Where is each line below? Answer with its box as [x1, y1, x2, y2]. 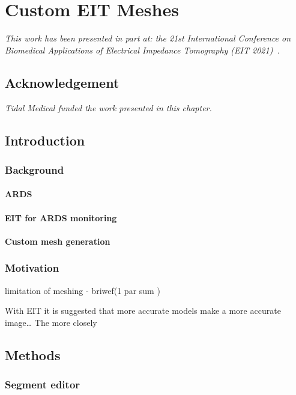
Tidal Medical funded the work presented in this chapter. [5, 101, 212, 114]
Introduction [5, 130, 85, 149]
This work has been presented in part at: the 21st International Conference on [5, 32, 291, 44]
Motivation [5, 260, 59, 275]
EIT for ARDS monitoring [5, 211, 117, 224]
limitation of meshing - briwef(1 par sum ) [5, 284, 160, 296]
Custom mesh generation [5, 234, 110, 247]
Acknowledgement [5, 73, 119, 91]
